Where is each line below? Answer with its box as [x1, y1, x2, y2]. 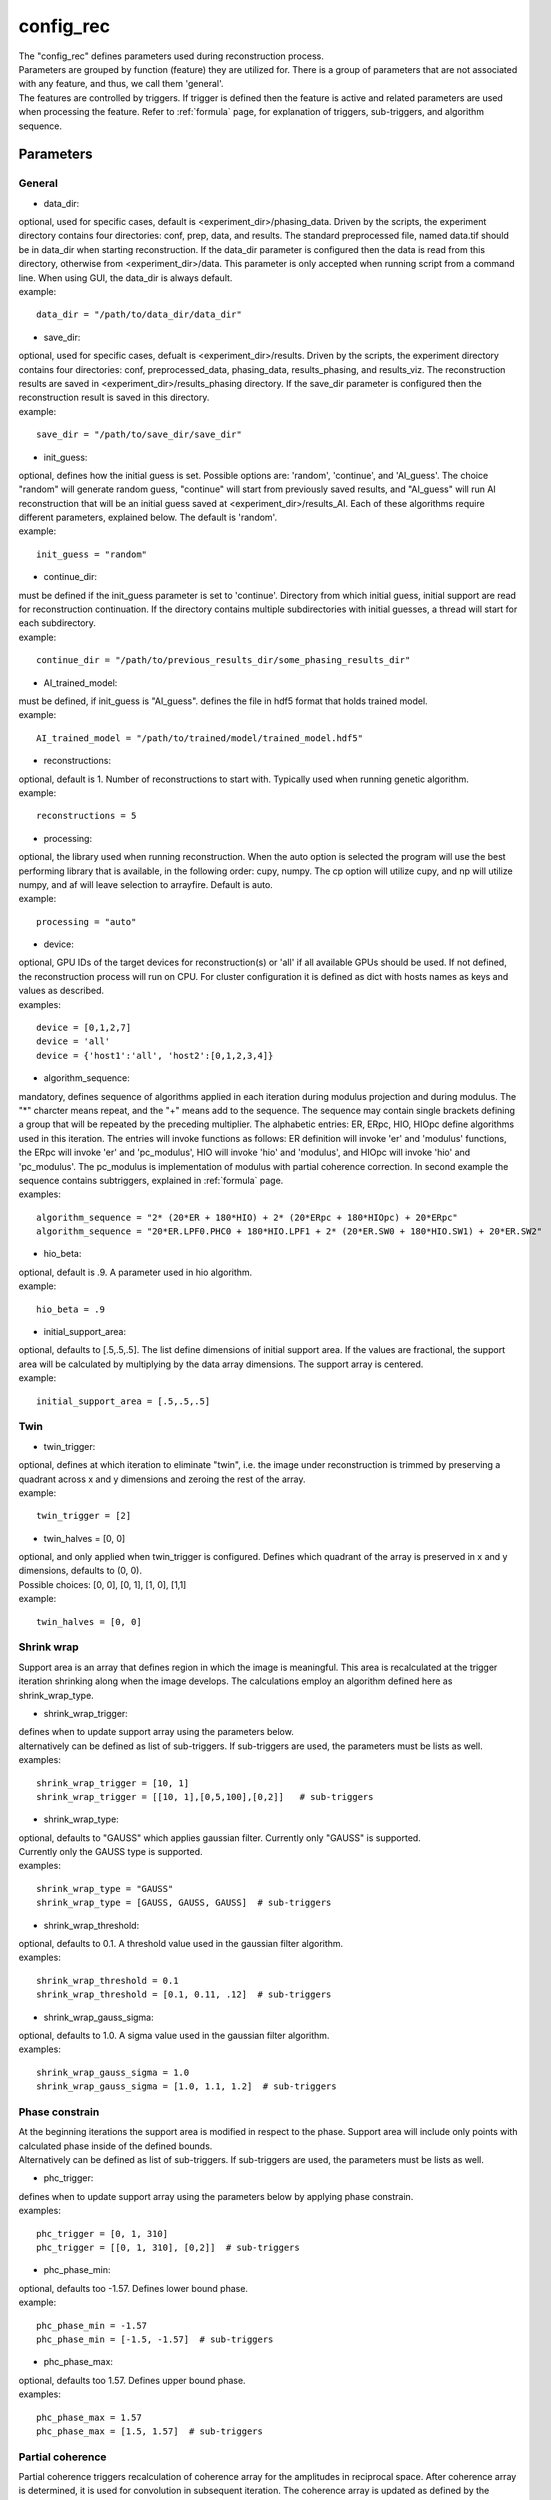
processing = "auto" [36, 916, 137, 927]
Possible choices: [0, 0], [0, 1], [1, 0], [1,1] [18, 1578, 187, 1590]
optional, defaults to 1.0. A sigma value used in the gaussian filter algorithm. [18, 2030, 330, 2041]
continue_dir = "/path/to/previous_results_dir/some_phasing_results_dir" [36, 655, 411, 666]
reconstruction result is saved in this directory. [18, 391, 210, 404]
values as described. [18, 985, 105, 997]
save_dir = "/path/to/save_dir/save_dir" [36, 429, 242, 440]
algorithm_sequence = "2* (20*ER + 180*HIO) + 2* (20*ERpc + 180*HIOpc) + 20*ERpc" [36, 1211, 459, 1223]
